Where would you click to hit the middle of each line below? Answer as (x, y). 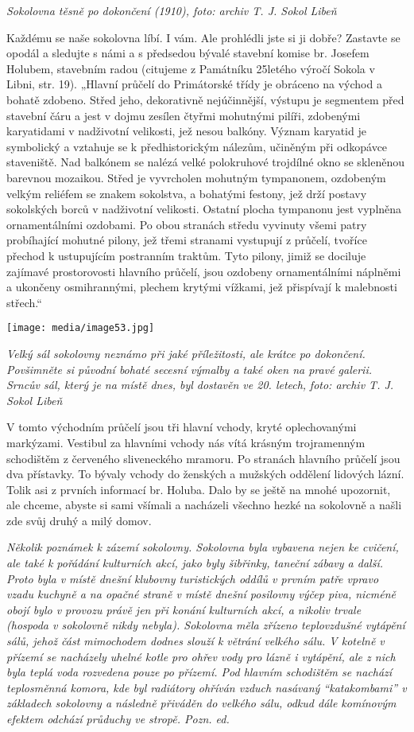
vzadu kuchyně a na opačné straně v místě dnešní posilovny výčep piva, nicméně (201, 594)
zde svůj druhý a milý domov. (79, 520)
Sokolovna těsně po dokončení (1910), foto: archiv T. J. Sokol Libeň (172, 10)
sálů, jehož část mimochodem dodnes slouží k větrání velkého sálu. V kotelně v (195, 641)
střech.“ (24, 302)
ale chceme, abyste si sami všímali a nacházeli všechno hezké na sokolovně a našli (204, 505)
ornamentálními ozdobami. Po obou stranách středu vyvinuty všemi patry (187, 224)
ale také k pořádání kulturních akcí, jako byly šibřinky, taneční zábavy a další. (195, 563)
